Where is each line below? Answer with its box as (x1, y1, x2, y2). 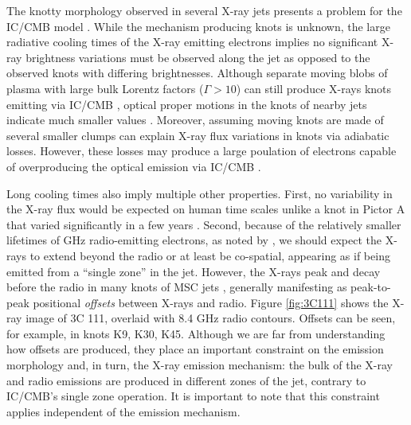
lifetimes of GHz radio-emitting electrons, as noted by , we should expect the (6, 232, 382, 248)
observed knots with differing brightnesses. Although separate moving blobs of (6, 64, 388, 81)
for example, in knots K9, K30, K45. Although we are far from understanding (6, 325, 386, 341)
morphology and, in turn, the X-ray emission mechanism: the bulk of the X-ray (6, 357, 393, 373)
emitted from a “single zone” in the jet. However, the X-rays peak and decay (6, 263, 381, 279)
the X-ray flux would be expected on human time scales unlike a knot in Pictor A (6, 201, 405, 217)
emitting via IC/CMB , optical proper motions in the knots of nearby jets (6, 96, 367, 112)
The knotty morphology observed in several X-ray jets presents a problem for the (6, 2, 402, 18)
